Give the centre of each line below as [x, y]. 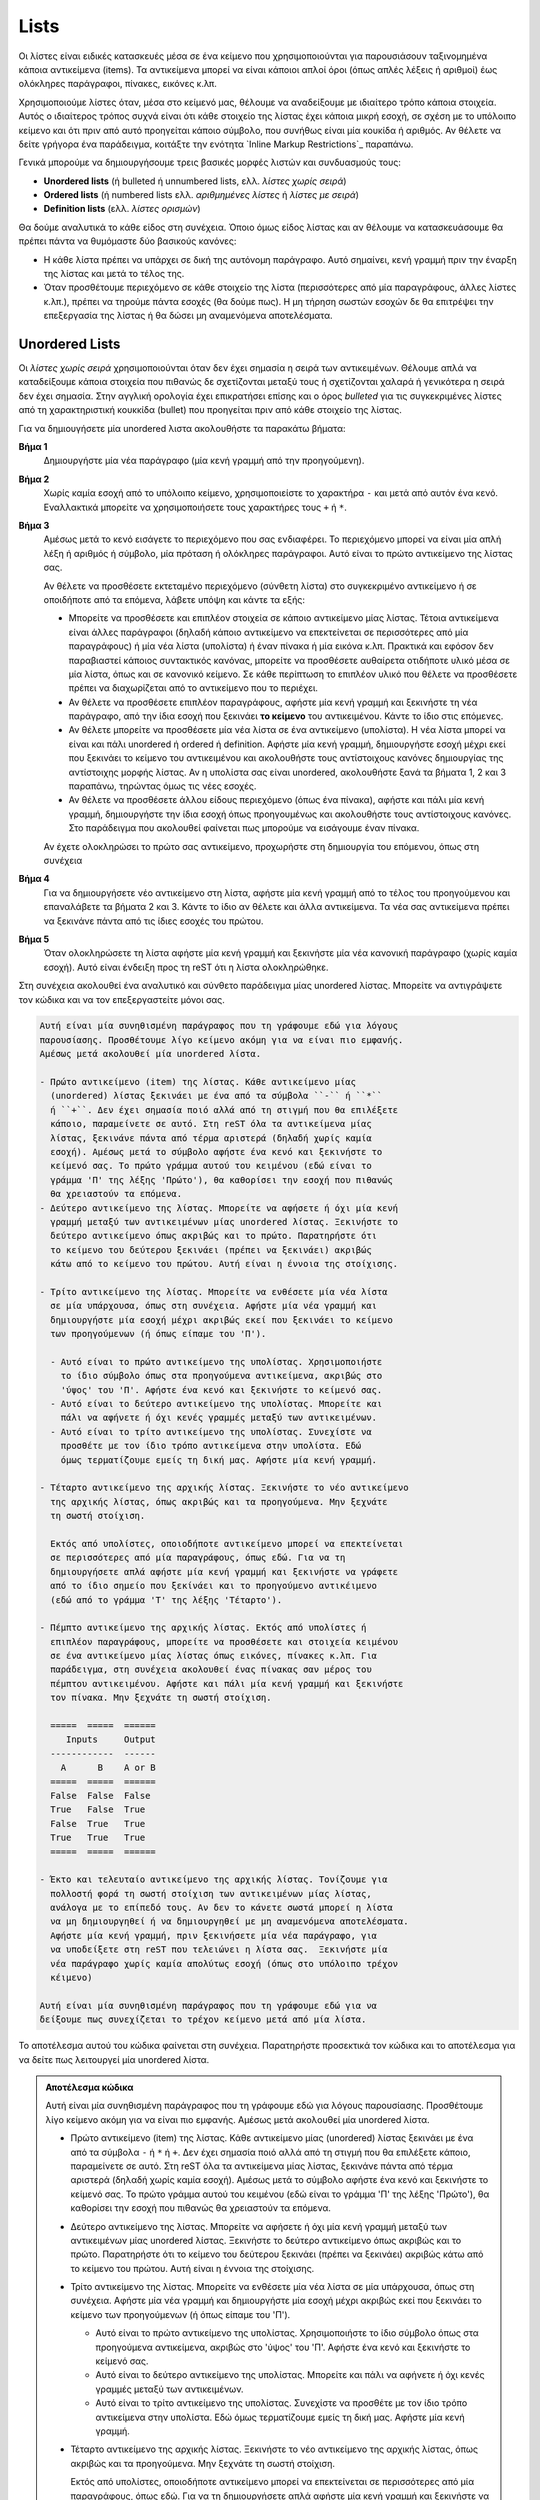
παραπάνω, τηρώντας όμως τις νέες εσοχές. [162, 786]
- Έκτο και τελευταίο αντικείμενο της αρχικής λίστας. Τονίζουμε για [213, 1879]
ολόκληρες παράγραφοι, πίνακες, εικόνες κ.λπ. [117, 84]
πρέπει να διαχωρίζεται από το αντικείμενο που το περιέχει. [193, 688]
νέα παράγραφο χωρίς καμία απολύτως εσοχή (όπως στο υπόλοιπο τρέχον [224, 1963]
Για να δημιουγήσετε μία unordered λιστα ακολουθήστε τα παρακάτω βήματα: [182, 428]
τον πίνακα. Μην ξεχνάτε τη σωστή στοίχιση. [161, 1698]
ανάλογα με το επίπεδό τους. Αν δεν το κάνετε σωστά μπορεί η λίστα [222, 1908]
